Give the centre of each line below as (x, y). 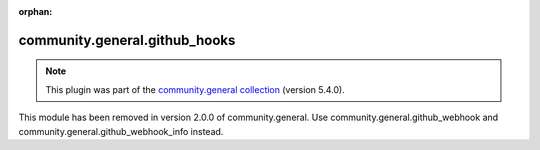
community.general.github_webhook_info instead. (121, 131)
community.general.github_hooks (127, 40)
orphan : (35, 11)
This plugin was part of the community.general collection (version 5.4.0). (195, 89)
